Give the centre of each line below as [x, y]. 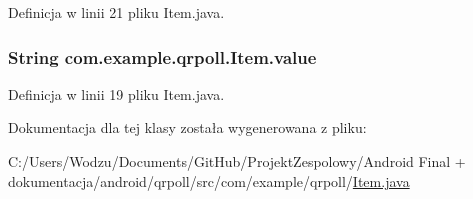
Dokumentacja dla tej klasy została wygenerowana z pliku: [187, 127]
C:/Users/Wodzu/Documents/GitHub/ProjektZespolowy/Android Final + [237, 161]
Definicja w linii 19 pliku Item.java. [116, 93]
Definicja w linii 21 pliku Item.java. [116, 12]
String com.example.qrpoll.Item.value [162, 56]
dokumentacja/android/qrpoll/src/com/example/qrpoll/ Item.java [209, 180]
